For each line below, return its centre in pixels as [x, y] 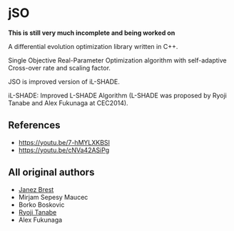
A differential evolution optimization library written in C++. [93, 46]
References [34, 125]
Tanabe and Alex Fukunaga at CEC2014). [68, 103]
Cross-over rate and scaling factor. [60, 68]
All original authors [51, 172]
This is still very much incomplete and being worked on [92, 33]
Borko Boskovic [41, 205]
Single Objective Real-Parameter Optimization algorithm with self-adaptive [117, 60]
